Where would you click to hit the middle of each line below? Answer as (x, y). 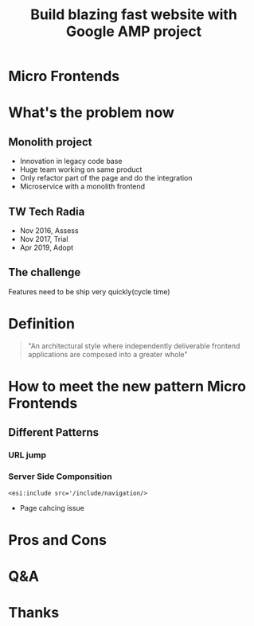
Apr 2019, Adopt (47, 247)
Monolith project (50, 142)
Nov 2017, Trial (44, 239)
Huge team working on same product (81, 169)
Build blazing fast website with (134, 15)
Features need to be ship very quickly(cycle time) (89, 291)
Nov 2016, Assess (49, 231)
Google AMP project (134, 31)
